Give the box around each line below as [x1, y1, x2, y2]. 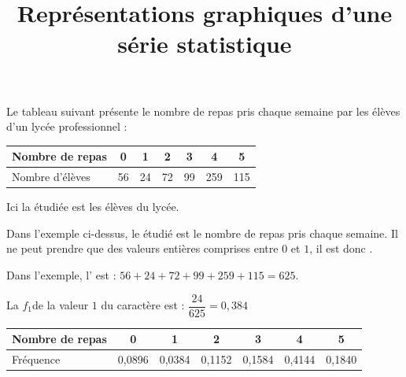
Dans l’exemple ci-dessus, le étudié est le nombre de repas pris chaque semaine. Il [6, 224, 398, 241]
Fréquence [12, 350, 61, 367]
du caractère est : [101, 297, 185, 313]
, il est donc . [309, 240, 373, 257]
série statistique [117, 28, 292, 60]
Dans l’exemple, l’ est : [6, 266, 116, 283]
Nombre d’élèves [12, 168, 90, 185]
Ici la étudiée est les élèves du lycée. [6, 198, 179, 215]
